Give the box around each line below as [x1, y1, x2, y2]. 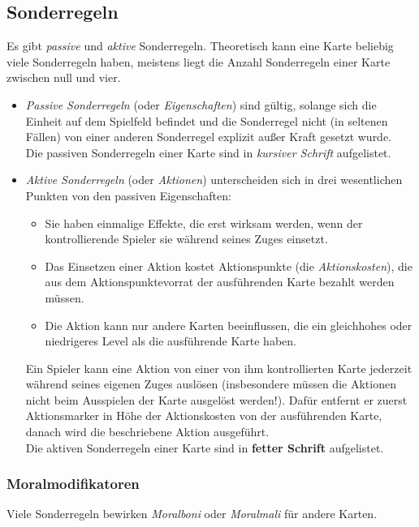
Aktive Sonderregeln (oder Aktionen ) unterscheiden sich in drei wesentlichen [25, 171, 403, 188]
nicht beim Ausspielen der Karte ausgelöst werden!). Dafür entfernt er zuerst [25, 391, 408, 408]
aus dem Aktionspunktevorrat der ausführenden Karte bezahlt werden [45, 273, 395, 290]
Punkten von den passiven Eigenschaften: [25, 186, 231, 204]
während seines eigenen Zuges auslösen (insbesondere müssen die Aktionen [25, 375, 396, 392]
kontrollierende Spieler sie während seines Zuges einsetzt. [45, 230, 328, 247]
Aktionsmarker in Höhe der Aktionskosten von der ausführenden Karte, [25, 407, 382, 424]
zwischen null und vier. [6, 69, 121, 86]
